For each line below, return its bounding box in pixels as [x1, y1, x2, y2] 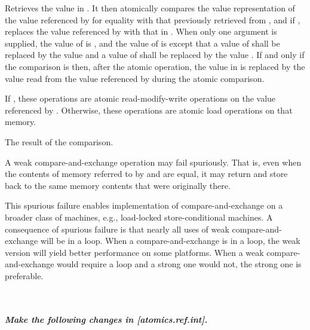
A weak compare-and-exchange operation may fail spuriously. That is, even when [5, 155, 302, 168]
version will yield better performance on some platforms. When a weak [5, 246, 264, 258]
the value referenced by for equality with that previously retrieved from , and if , [5, 13, 300, 26]
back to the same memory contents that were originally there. [5, 179, 231, 191]
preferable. [5, 269, 44, 282]
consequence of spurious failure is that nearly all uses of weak [5, 222, 229, 235]
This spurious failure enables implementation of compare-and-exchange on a [5, 199, 283, 212]
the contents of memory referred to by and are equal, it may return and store [5, 167, 288, 180]
